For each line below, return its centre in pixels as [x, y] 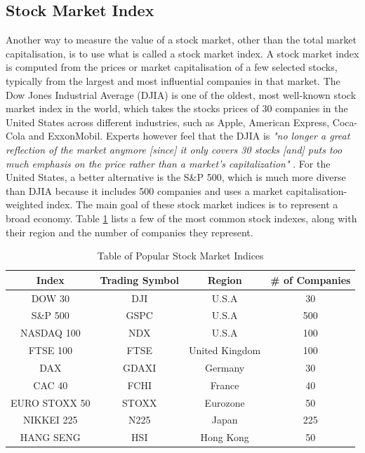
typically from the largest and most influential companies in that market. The [173, 80]
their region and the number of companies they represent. [130, 232]
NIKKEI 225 [50, 420]
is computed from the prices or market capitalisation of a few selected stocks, [172, 67]
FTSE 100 [50, 350]
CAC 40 [51, 385]
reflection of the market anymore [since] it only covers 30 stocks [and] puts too [174, 149]
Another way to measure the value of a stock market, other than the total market [181, 40]
